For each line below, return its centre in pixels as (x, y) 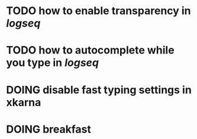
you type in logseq (53, 63)
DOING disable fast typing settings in (99, 90)
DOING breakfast (49, 129)
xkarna (24, 102)
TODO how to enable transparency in (98, 11)
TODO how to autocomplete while (90, 50)
